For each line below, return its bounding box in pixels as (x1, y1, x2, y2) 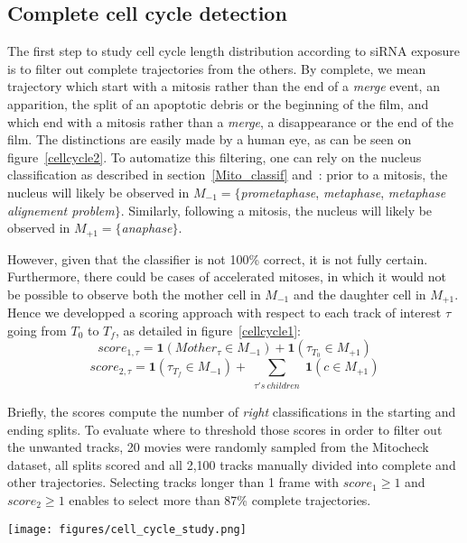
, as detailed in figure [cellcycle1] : (115, 320, 301, 339)
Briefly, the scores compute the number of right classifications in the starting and (7, 401, 456, 420)
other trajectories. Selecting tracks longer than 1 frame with (7, 473, 340, 492)
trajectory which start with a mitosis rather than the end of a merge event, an (7, 77, 440, 96)
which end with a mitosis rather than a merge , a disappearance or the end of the (7, 112, 454, 131)
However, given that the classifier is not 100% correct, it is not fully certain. (7, 249, 428, 268)
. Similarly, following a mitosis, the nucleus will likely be (120, 200, 433, 219)
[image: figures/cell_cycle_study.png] (7, 522, 247, 536)
